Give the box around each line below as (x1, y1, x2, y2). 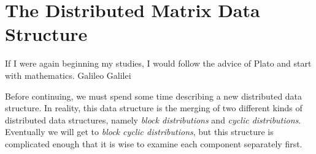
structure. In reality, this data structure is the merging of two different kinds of (5, 101, 303, 114)
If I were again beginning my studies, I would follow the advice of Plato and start (5, 57, 312, 70)
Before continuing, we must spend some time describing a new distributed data (5, 89, 303, 102)
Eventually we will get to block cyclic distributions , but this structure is (5, 125, 274, 138)
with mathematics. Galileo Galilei (5, 68, 131, 81)
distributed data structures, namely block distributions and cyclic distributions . (5, 113, 301, 126)
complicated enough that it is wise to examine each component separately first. (5, 137, 303, 150)
